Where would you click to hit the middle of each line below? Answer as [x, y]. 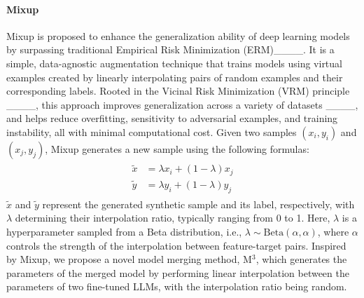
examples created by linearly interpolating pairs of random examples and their [175, 77]
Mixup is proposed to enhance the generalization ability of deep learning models [178, 35]
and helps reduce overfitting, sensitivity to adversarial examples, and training [172, 118]
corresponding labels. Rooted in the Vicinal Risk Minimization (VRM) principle [178, 91]
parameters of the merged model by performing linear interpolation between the [178, 272]
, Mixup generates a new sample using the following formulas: [177, 148]
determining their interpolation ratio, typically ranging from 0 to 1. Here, [173, 218]
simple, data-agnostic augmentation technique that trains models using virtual [174, 63]
